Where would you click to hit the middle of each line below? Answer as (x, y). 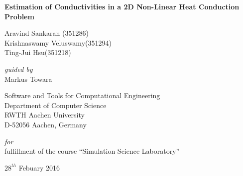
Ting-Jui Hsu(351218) (38, 52)
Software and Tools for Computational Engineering (82, 95)
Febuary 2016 (39, 167)
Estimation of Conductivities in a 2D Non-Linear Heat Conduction (122, 6)
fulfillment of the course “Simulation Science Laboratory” (92, 151)
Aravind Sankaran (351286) (47, 33)
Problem (19, 16)
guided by (19, 69)
